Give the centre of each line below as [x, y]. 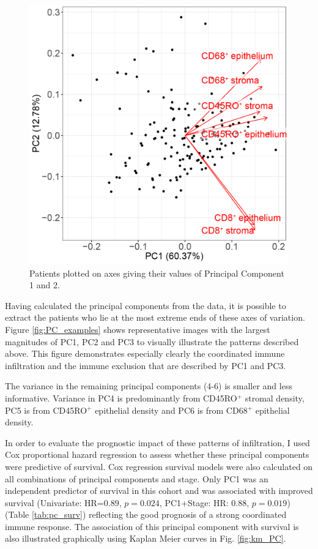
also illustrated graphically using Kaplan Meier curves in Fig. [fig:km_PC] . [146, 538]
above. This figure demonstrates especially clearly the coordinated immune [145, 353]
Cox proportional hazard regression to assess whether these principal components [157, 454]
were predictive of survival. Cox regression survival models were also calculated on [159, 466]
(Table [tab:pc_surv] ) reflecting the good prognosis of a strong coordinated [146, 514]
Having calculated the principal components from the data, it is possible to [146, 305]
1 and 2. [45, 285]
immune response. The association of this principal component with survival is [152, 526]
